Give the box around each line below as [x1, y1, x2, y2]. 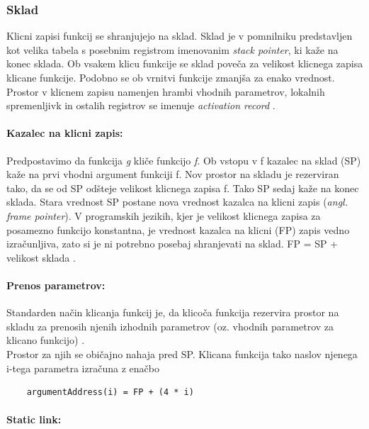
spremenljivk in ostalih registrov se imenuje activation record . [6, 98, 276, 113]
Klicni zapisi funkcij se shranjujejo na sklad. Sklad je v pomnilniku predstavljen [6, 28, 353, 43]
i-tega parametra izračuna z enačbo [6, 360, 159, 375]
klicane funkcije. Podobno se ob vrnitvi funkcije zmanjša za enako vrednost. [6, 70, 335, 84]
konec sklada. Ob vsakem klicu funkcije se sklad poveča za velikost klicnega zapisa [6, 56, 363, 71]
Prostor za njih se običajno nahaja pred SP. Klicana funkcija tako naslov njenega [6, 346, 358, 361]
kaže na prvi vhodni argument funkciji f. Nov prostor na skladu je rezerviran [6, 167, 339, 182]
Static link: [6, 412, 62, 427]
